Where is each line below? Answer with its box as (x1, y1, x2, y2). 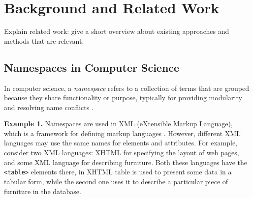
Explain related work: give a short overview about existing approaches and (4, 26, 229, 36)
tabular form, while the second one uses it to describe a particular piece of (4, 176, 228, 186)
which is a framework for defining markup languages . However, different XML (4, 128, 241, 138)
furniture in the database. (4, 186, 81, 196)
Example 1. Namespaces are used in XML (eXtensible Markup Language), (4, 118, 233, 129)
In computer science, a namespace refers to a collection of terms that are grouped (4, 83, 250, 93)
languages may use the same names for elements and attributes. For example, (4, 138, 237, 148)
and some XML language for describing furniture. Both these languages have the (4, 157, 247, 167)
